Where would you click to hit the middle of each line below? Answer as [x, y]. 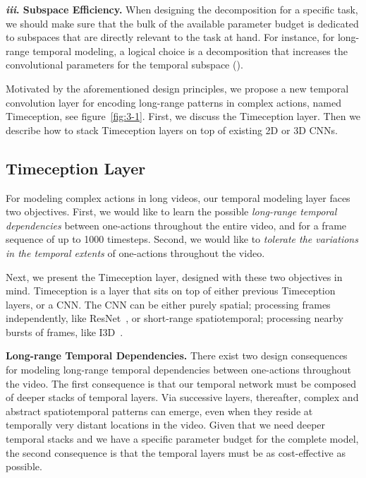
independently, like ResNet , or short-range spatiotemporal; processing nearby [175, 318]
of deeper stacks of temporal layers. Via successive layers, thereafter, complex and [182, 397]
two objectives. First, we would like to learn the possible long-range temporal [171, 211]
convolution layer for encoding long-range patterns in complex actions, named [173, 102]
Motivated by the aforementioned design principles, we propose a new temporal [177, 88]
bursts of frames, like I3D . [65, 331]
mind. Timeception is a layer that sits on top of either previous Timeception [171, 291]
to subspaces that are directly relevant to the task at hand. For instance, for [170, 37]
